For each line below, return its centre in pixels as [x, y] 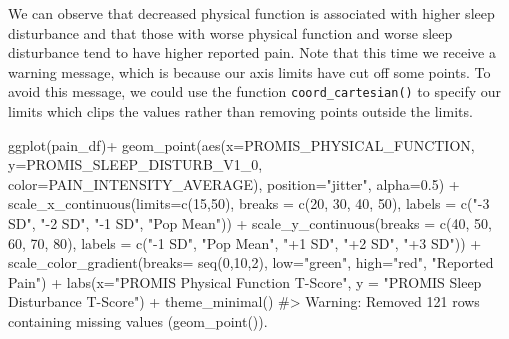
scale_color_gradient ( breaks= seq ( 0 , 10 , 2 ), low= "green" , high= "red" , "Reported [251, 262]
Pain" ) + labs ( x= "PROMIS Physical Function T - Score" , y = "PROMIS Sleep [245, 281]
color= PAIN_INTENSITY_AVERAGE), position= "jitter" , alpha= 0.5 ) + [234, 183]
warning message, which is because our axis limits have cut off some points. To [249, 71]
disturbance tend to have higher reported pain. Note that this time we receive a [252, 52]
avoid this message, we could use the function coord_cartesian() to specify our [255, 91]
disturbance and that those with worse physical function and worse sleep [230, 32]
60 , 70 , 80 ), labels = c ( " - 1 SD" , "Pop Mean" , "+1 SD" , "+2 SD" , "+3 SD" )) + [245, 242]
